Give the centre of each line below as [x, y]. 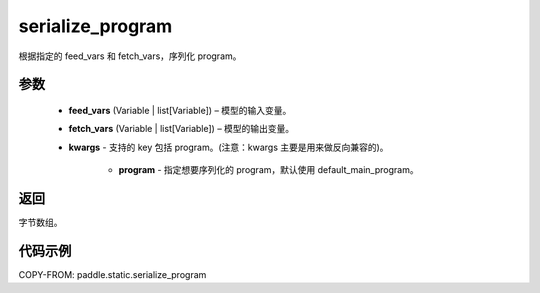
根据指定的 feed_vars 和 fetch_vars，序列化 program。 [130, 56]
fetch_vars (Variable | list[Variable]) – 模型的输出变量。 [181, 129]
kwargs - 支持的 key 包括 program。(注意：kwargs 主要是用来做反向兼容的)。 [228, 147]
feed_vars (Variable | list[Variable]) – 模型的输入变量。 [180, 110]
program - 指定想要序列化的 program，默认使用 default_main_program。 [268, 170]
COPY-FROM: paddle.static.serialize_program [112, 274]
